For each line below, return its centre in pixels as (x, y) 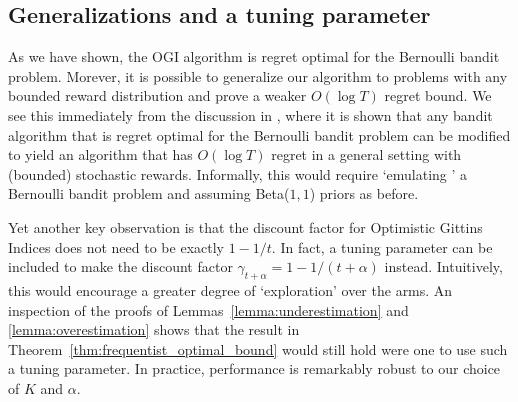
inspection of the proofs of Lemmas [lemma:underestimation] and (208, 309)
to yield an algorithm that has (100, 154)
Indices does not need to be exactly (116, 246)
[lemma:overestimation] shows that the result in (154, 329)
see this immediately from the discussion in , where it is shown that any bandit (250, 114)
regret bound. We (438, 95)
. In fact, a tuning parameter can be (382, 246)
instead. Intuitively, (443, 266)
